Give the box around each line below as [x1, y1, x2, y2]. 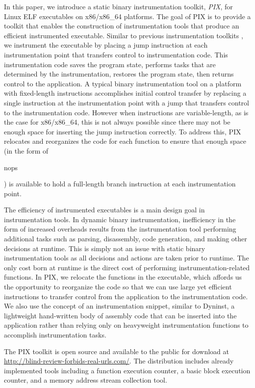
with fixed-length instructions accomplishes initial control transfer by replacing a [4, 88, 247, 98]
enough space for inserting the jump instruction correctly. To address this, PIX [4, 126, 241, 136]
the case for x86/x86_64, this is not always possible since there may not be [4, 117, 230, 127]
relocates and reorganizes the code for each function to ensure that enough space [4, 136, 246, 146]
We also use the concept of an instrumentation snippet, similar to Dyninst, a [4, 301, 235, 311]
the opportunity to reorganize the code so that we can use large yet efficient [4, 282, 232, 292]
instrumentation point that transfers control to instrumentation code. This [4, 49, 228, 59]
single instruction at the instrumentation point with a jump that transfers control [4, 97, 249, 107]
